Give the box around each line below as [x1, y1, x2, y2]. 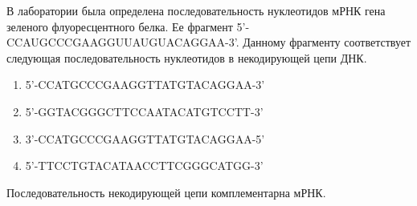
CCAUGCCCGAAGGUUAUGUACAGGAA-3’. [6, 34, 239, 50]
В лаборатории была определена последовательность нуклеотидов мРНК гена [6, 2, 386, 18]
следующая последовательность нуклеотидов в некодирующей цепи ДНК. [6, 49, 367, 66]
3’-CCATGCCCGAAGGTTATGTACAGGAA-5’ [25, 130, 265, 147]
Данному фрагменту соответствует [243, 34, 411, 50]
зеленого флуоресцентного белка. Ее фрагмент [6, 18, 233, 34]
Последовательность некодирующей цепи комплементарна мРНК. [6, 184, 326, 200]
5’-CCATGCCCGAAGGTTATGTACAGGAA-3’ [25, 76, 265, 93]
